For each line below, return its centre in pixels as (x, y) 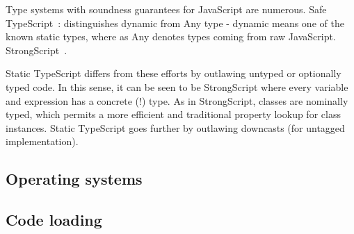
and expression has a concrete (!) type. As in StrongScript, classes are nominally (177, 100)
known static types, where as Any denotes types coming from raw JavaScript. (171, 36)
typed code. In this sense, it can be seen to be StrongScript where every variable (177, 86)
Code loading (54, 220)
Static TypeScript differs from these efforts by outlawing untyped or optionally (174, 73)
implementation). (42, 141)
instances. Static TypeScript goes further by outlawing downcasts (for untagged (175, 127)
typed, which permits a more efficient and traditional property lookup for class (173, 114)
